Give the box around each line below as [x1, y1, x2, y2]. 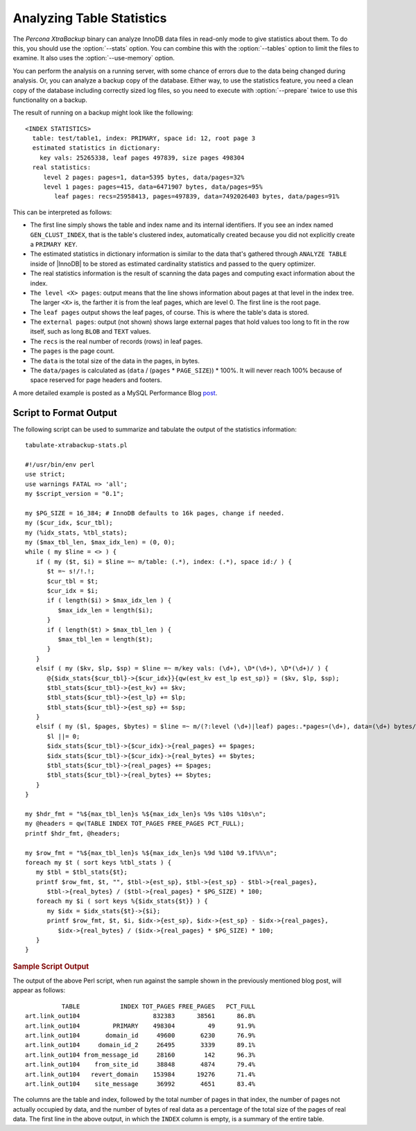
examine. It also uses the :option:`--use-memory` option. [12, 54, 175, 62]
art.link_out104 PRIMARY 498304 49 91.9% [25, 1021, 256, 1030]
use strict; [25, 470, 66, 478]
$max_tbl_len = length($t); [58, 635, 154, 643]
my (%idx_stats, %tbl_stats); [25, 528, 128, 537]
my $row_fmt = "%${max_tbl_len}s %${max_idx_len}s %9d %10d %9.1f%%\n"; [25, 849, 277, 856]
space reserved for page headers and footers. [30, 376, 162, 384]
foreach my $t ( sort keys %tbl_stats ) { [25, 858, 172, 866]
